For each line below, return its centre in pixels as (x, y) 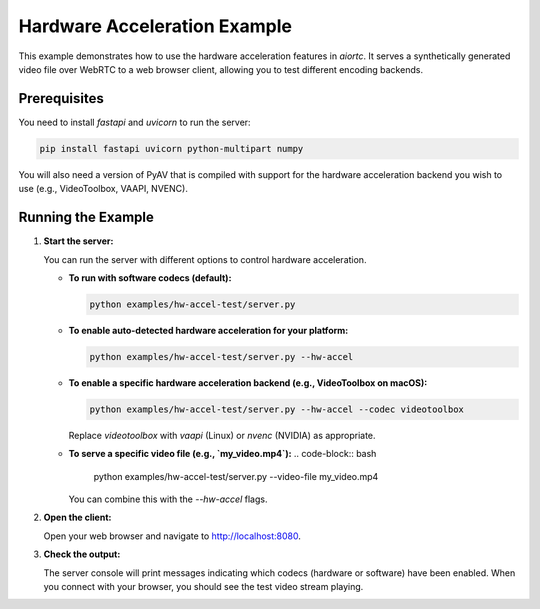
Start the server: (78, 241)
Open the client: (77, 517)
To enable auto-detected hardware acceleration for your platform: (208, 330)
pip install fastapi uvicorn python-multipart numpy (171, 148)
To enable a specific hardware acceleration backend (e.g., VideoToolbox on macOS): (248, 382)
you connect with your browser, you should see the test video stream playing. (203, 586)
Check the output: (82, 554)
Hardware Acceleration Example (155, 26)
